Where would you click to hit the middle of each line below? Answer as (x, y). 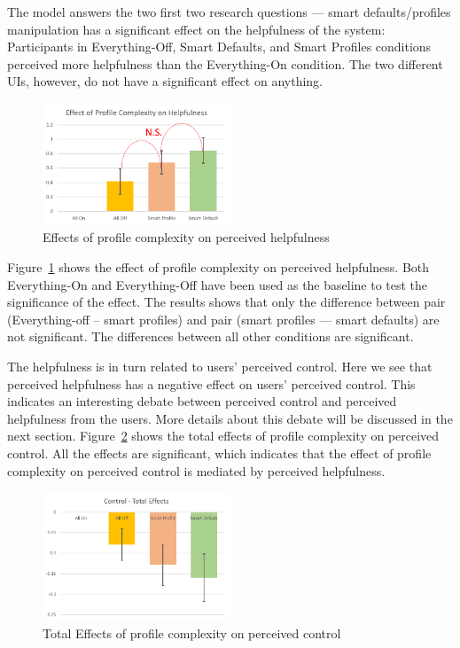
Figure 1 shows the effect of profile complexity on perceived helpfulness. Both (218, 266)
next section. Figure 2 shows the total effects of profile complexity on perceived (223, 436)
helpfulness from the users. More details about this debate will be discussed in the (230, 418)
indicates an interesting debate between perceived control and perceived (202, 401)
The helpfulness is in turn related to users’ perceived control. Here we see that (220, 366)
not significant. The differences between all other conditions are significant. (211, 336)
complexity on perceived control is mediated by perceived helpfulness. (196, 470)
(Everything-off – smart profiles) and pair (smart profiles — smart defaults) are (223, 319)
